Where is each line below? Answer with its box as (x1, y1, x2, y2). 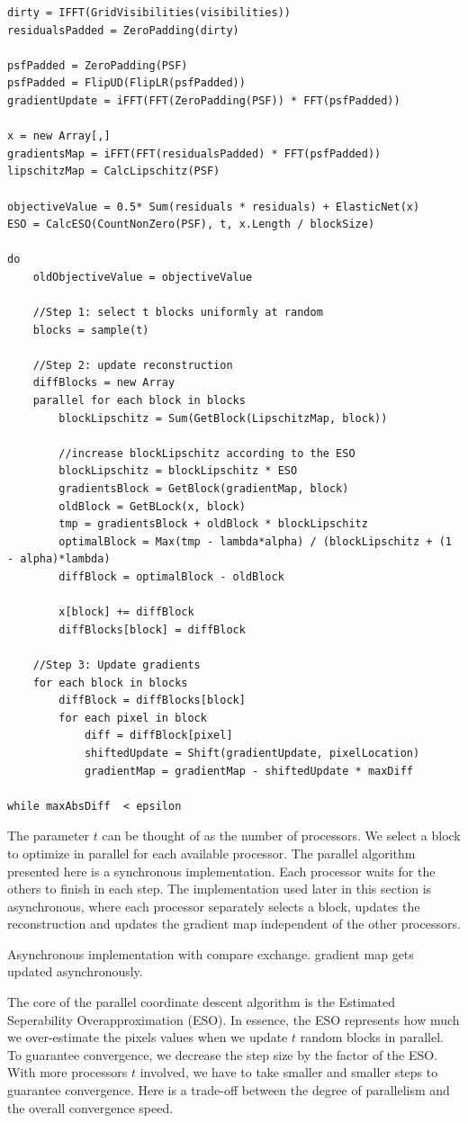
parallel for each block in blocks (32, 394, 246, 408)
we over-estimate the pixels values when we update (7, 1028, 288, 1047)
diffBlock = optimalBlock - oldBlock (58, 570, 284, 583)
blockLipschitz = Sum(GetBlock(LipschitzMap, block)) (58, 411, 388, 425)
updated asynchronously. (7, 962, 143, 981)
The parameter (7, 826, 90, 845)
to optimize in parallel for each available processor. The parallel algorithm (7, 843, 416, 862)
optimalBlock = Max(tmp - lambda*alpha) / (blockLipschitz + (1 (58, 535, 452, 548)
